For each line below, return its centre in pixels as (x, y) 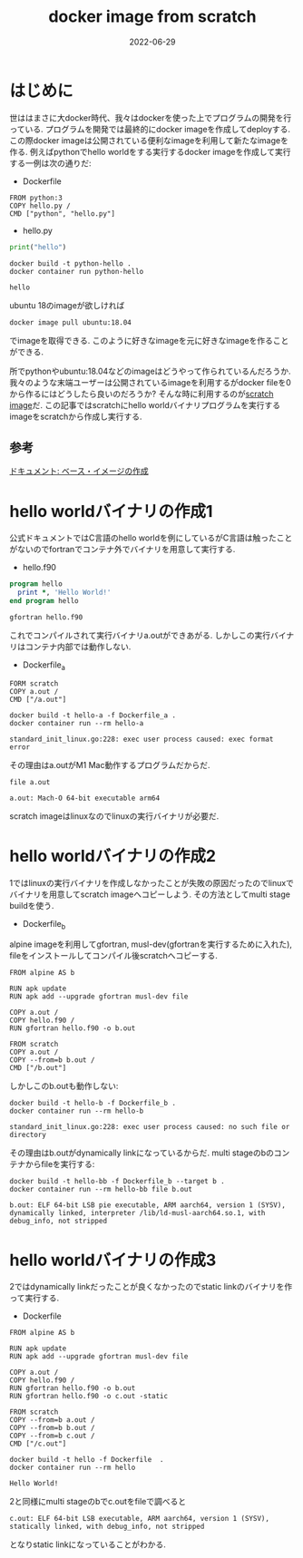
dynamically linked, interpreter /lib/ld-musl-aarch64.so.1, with (137, 1213)
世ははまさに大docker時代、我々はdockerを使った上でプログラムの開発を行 (151, 117)
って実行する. (34, 1298)
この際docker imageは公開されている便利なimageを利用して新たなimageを (149, 140)
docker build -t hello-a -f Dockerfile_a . (93, 715)
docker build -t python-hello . (70, 263)
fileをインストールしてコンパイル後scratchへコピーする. (113, 956)
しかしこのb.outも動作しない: (64, 1086)
